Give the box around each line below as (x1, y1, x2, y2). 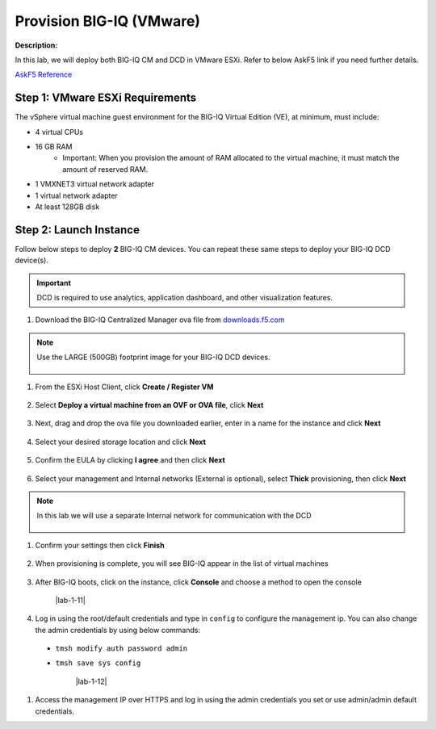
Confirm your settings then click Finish (35, 540, 165, 550)
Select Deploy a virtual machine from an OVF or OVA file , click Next (35, 400, 264, 409)
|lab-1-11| (55, 595, 86, 605)
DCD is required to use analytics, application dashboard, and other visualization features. (36, 293, 333, 303)
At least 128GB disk (35, 202, 100, 212)
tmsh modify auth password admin (55, 644, 188, 653)
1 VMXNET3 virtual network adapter (35, 179, 155, 189)
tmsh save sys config (55, 659, 141, 668)
